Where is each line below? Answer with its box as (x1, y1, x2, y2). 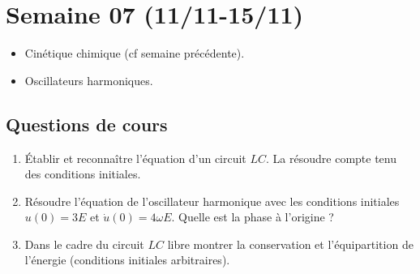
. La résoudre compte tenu (266, 149, 396, 166)
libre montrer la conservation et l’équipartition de (167, 235, 414, 252)
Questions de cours (6, 111, 168, 136)
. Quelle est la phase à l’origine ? (171, 208, 334, 225)
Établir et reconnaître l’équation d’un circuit (24, 149, 246, 166)
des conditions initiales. (24, 165, 141, 182)
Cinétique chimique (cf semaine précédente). (24, 45, 245, 62)
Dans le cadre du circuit (24, 235, 144, 252)
